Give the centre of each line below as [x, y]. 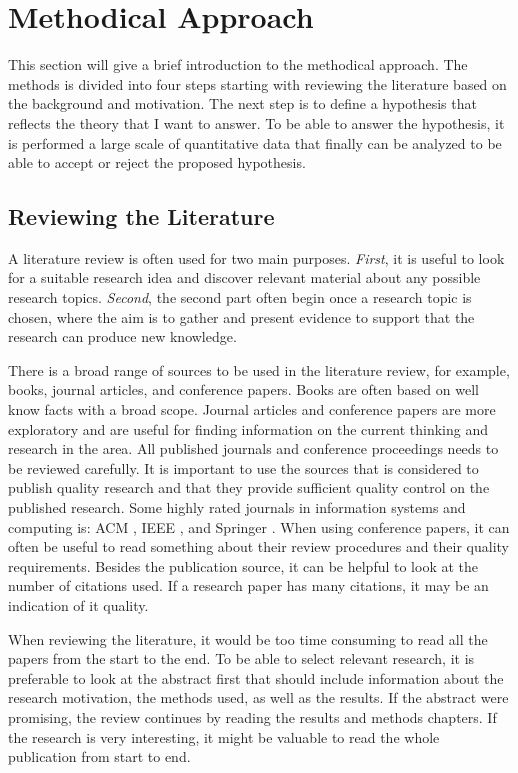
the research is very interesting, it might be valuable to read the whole [224, 736]
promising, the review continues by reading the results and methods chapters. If [252, 716]
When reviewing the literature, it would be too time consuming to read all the [248, 638]
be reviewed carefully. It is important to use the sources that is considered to [243, 467]
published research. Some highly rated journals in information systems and [237, 507]
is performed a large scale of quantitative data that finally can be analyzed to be [255, 142]
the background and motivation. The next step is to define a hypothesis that [242, 103]
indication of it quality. [78, 604]
